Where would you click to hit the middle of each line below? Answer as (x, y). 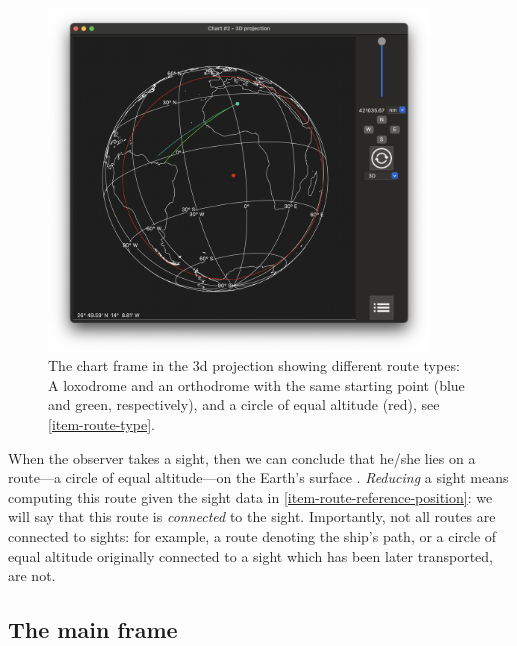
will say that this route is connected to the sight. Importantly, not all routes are (252, 516)
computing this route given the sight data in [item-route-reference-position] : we (250, 496)
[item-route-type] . (102, 423)
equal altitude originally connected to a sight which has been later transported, (250, 555)
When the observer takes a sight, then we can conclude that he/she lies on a (242, 457)
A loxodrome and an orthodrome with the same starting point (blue (256, 384)
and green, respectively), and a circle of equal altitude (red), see (244, 404)
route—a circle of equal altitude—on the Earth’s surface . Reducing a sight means (258, 477)
